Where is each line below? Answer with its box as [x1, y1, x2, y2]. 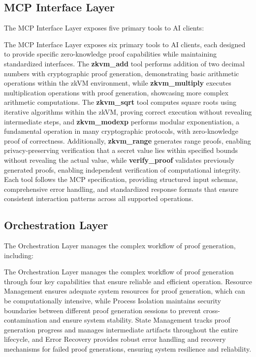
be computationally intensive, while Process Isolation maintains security [4, 296, 221, 306]
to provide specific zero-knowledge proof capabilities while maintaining [4, 49, 217, 59]
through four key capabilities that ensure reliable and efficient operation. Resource [4, 276, 252, 286]
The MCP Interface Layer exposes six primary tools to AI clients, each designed [4, 39, 246, 49]
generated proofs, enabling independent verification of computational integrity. [4, 164, 241, 175]
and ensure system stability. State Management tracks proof [49, 315, 230, 325]
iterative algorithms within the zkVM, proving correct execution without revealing [4, 106, 252, 117]
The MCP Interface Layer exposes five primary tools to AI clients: [4, 23, 204, 33]
